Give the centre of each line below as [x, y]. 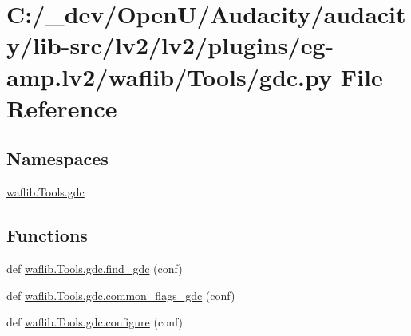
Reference [62, 107]
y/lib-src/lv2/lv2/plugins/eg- [170, 45]
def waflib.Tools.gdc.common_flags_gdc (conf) [121, 295]
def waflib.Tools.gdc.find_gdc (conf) [95, 268]
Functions [47, 235]
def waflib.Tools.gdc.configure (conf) [95, 322]
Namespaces [57, 158]
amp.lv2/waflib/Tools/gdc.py [170, 76]
